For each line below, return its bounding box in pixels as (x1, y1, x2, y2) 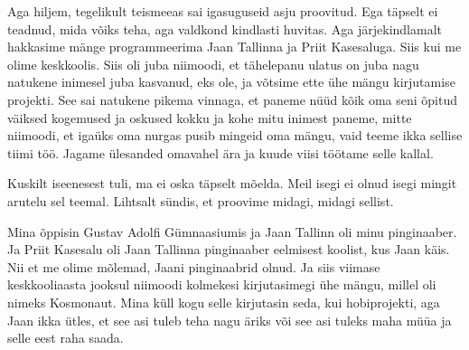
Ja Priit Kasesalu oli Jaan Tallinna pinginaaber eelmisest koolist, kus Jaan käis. (7, 240, 450, 259)
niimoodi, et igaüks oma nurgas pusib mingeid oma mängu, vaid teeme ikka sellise (7, 126, 463, 145)
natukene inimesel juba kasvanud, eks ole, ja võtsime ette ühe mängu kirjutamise (7, 72, 455, 91)
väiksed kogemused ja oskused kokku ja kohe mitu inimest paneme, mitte (7, 108, 412, 127)
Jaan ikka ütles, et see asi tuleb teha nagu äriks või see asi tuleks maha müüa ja (7, 310, 452, 329)
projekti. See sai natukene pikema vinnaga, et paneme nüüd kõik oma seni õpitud (7, 90, 457, 109)
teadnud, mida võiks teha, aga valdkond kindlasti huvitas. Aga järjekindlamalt (7, 19, 443, 38)
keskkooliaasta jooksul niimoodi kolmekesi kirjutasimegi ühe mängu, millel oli (7, 275, 436, 294)
